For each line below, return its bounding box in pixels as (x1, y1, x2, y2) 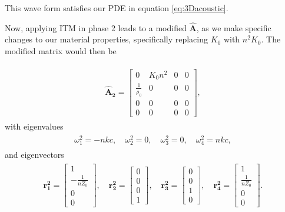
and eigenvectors (5, 148, 64, 160)
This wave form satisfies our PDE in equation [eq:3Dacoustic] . (5, 2, 228, 14)
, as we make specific (196, 21, 271, 34)
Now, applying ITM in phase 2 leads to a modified (5, 21, 187, 34)
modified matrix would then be (5, 45, 117, 57)
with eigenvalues (5, 120, 64, 132)
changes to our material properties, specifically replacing (5, 33, 208, 45)
